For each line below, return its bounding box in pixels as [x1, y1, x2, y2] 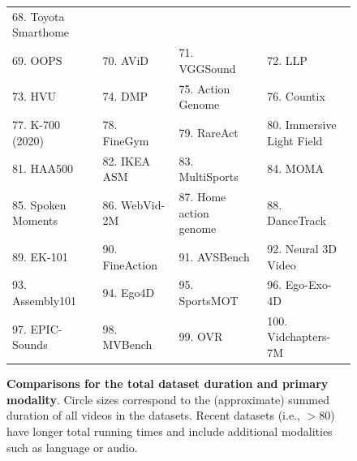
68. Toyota [12, 7, 65, 24]
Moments [12, 212, 58, 229]
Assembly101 [12, 292, 77, 308]
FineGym [102, 131, 149, 149]
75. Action [178, 80, 230, 97]
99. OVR [178, 328, 223, 345]
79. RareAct [178, 123, 239, 140]
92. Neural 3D [267, 239, 338, 256]
